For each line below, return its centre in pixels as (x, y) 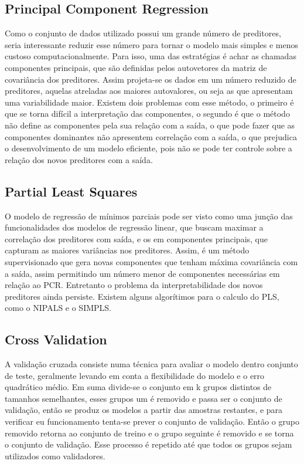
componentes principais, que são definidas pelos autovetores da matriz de (136, 67)
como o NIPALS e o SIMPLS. (58, 308)
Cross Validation (56, 339)
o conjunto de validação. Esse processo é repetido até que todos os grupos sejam (148, 444)
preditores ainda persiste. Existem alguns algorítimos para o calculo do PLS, (142, 296)
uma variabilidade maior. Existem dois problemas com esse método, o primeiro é (149, 102)
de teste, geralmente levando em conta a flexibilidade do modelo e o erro (135, 375)
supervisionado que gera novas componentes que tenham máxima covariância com (151, 261)
